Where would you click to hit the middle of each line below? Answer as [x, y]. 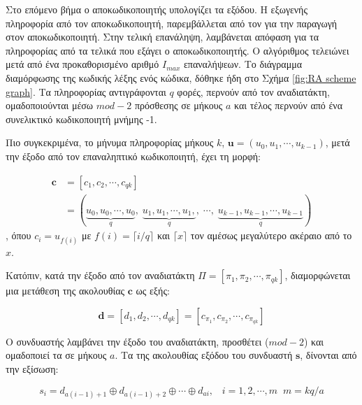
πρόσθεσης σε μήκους [179, 105]
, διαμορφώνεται [318, 275]
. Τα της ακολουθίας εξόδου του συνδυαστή [204, 355]
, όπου [19, 235]
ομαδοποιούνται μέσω [50, 105]
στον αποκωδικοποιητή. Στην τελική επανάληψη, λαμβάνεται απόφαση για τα [162, 37]
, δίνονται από [328, 355]
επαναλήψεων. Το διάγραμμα [242, 64]
